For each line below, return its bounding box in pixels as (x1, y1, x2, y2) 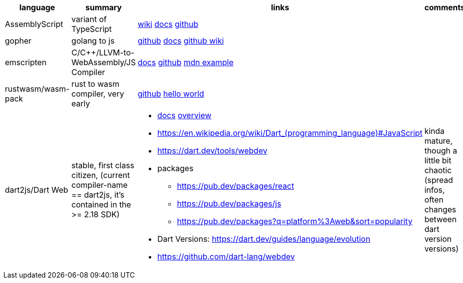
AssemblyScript (5, 19, 63, 29)
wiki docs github (137, 19, 198, 29)
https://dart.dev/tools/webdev (157, 146, 268, 155)
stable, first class (71, 160, 135, 170)
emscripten (5, 57, 47, 67)
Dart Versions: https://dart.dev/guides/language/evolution (157, 234, 371, 244)
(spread (424, 175, 453, 185)
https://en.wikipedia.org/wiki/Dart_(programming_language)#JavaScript (157, 128, 423, 138)
